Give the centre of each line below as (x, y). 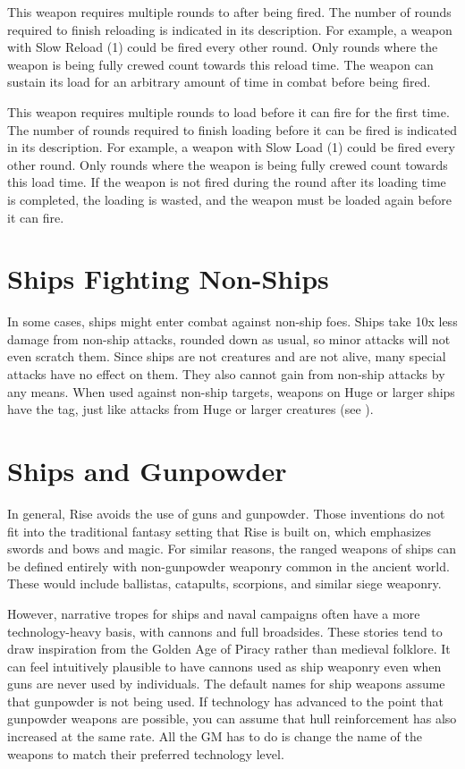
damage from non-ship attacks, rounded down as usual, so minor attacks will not (229, 338)
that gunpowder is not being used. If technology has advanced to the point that (225, 701)
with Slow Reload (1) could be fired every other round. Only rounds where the (223, 47)
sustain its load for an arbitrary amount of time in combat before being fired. (219, 82)
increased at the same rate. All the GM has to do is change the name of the (215, 736)
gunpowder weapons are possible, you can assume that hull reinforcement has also (232, 718)
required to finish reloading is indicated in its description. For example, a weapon (230, 29)
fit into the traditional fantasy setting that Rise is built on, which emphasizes (219, 531)
